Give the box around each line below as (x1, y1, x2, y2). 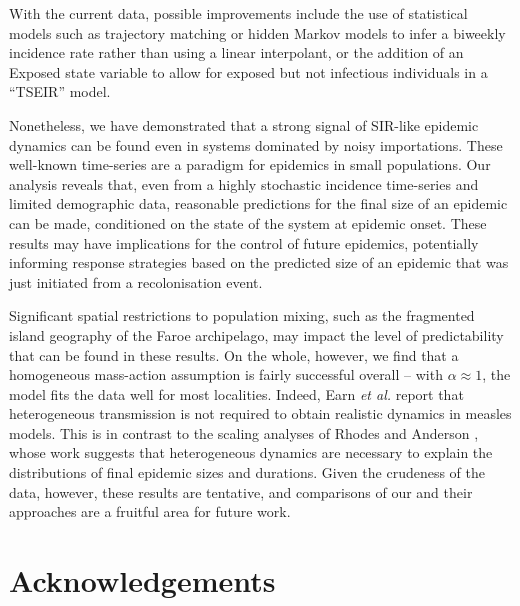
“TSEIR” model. (9, 81, 111, 102)
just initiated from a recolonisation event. (9, 271, 263, 292)
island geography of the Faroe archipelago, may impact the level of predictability (9, 324, 504, 345)
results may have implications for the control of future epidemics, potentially (9, 232, 479, 253)
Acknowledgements (9, 560, 276, 601)
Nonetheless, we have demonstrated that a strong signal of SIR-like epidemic (9, 114, 479, 135)
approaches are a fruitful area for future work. (9, 501, 291, 522)
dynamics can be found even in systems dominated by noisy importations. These (9, 134, 503, 155)
